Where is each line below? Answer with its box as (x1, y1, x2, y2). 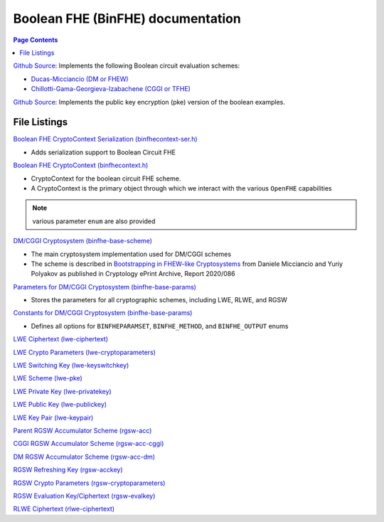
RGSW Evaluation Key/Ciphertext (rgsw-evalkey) (13, 491, 156, 500)
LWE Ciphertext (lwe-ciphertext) (13, 335, 108, 343)
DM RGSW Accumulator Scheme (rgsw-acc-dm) (13, 452, 156, 461)
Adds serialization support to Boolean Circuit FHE (31, 148, 176, 156)
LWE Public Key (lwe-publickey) (13, 400, 107, 409)
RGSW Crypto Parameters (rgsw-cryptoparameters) (13, 479, 166, 487)
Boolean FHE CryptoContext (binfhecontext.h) (13, 161, 149, 170)
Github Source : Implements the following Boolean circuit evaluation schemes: (13, 61, 240, 70)
